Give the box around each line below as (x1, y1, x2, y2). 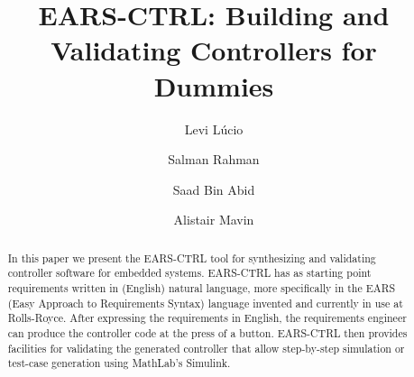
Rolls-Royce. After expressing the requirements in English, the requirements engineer (7, 310, 407, 326)
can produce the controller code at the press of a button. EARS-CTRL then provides (7, 325, 408, 340)
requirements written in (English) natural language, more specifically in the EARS (7, 280, 396, 295)
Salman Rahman (168, 150, 260, 169)
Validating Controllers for (51, 32, 377, 69)
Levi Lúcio (184, 119, 244, 138)
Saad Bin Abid (172, 179, 255, 198)
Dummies (153, 67, 274, 104)
